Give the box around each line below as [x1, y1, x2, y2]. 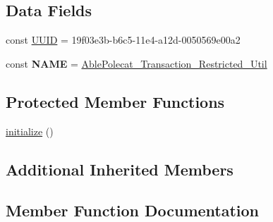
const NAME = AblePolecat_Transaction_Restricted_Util [6, 56, 267, 70]
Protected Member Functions [6, 90, 225, 112]
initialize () [6, 123, 54, 138]
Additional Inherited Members [6, 158, 233, 180]
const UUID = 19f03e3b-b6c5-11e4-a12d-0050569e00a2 [6, 32, 241, 47]
